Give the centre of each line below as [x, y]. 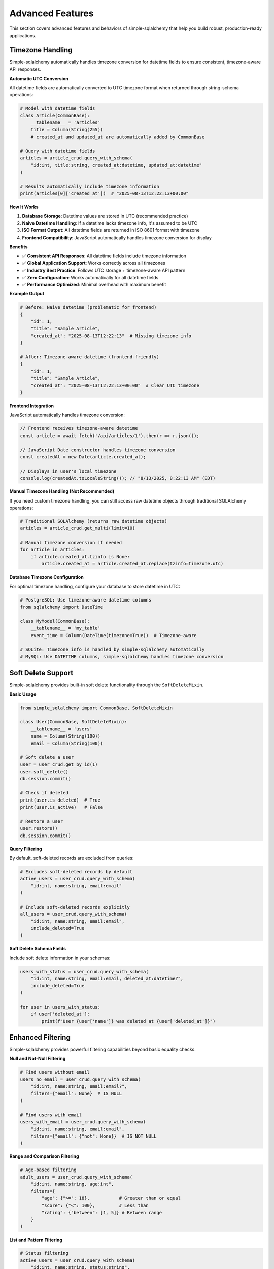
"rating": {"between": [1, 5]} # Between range [102, 1212]
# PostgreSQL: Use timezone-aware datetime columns [86, 600]
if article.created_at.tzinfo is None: [80, 557]
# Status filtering [44, 1253]
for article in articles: [52, 550]
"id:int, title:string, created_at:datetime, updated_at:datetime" [116, 165]
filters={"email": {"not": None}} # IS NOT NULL [94, 1136]
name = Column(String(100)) [66, 736]
